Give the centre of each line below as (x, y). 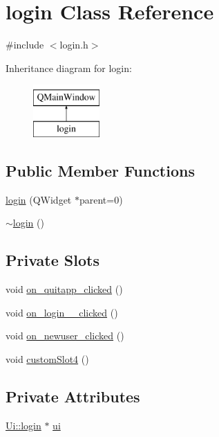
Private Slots (53, 260)
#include (25, 45)
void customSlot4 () (47, 358)
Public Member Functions (100, 170)
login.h (74, 45)
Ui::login (23, 425)
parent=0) (101, 199)
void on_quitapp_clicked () (64, 289)
